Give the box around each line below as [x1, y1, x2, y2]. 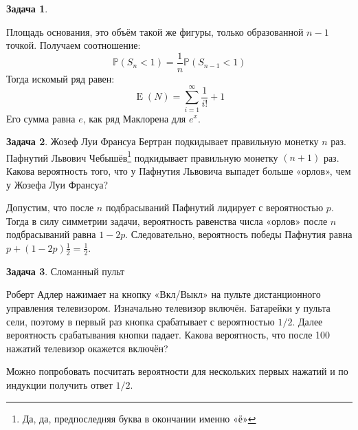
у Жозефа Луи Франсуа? [6, 177, 109, 191]
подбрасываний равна [6, 227, 96, 241]
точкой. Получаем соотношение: [6, 38, 141, 52]
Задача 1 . [6, 1, 48, 15]
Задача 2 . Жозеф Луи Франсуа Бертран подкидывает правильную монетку [6, 134, 319, 149]
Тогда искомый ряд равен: [6, 71, 115, 85]
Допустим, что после [6, 200, 94, 215]
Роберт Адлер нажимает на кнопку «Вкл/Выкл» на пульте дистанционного [6, 287, 321, 301]
